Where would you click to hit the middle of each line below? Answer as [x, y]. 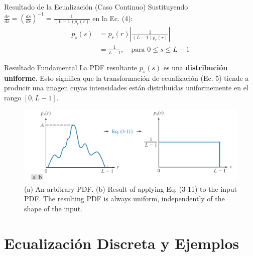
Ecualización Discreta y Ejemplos [122, 243]
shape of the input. [53, 208]
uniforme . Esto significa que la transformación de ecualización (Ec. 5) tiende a [126, 78]
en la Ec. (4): [113, 18]
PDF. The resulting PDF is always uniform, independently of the [124, 199]
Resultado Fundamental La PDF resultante [71, 67]
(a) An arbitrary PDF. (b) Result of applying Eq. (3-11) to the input [131, 188]
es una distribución [196, 67]
